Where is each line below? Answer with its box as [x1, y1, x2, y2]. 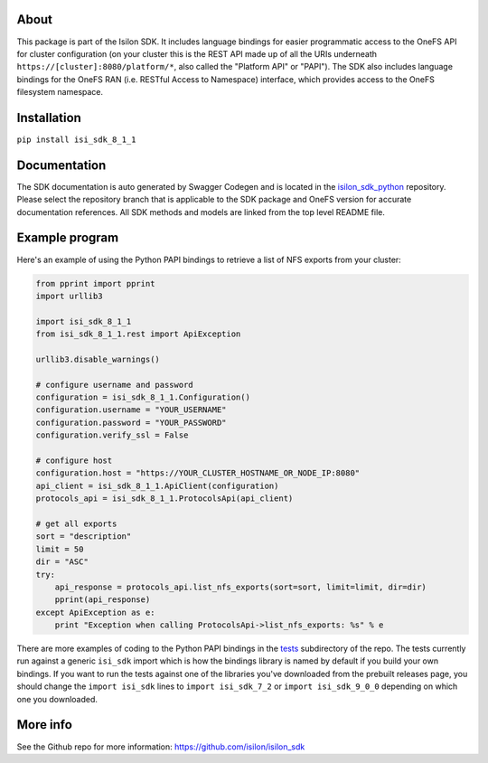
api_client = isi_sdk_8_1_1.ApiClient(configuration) [35, 480, 279, 491]
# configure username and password [35, 380, 193, 390]
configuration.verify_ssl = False [35, 430, 189, 440]
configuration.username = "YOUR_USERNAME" [35, 405, 227, 415]
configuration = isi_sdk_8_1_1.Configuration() [35, 392, 250, 402]
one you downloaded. [16, 693, 99, 704]
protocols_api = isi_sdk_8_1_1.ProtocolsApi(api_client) [35, 494, 294, 504]
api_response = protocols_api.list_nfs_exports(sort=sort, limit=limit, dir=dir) [54, 581, 427, 592]
